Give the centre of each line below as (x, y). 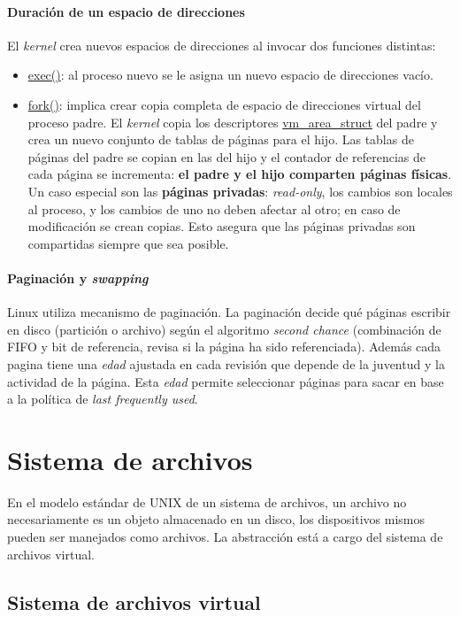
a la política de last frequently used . (103, 399)
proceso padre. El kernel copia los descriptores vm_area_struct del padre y (233, 122)
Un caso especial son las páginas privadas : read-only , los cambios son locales (240, 191)
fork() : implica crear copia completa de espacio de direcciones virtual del (224, 104)
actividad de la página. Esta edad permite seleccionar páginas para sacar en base (226, 381)
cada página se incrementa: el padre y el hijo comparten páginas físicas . (240, 174)
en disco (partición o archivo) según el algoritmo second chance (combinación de (224, 329)
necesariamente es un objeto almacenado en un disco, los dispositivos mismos (216, 519)
